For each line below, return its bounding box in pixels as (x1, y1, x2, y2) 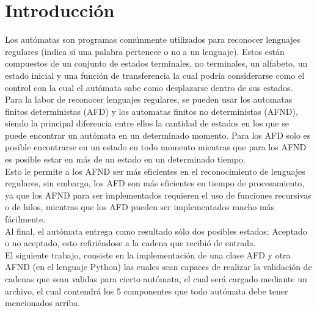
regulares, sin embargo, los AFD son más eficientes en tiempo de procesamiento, (5, 177, 305, 189)
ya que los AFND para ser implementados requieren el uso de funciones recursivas (5, 188, 312, 201)
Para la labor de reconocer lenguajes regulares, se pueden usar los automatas (5, 93, 293, 106)
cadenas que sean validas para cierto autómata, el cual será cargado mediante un (5, 273, 307, 285)
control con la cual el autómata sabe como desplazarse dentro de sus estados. (5, 81, 293, 93)
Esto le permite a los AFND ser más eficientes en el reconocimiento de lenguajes (5, 164, 305, 177)
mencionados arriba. (5, 296, 81, 309)
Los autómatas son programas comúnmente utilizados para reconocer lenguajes (5, 33, 301, 46)
